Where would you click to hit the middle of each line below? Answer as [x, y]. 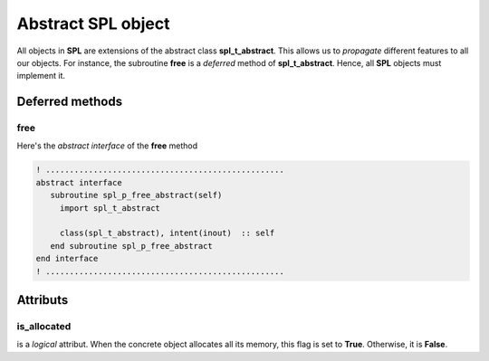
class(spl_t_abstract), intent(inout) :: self [167, 233]
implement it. [41, 76]
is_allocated [44, 326]
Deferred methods [69, 102]
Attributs [43, 300]
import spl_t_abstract [110, 208]
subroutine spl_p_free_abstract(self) [136, 195]
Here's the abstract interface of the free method [107, 146]
